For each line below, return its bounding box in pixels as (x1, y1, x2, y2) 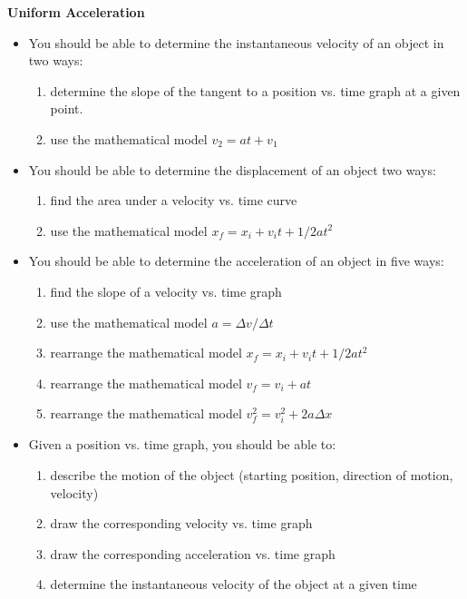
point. (50, 99, 83, 118)
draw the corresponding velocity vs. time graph (50, 514, 313, 533)
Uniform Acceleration (7, 3, 145, 21)
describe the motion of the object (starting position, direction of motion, (50, 466, 453, 485)
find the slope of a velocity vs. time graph (50, 281, 282, 300)
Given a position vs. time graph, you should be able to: (28, 435, 336, 454)
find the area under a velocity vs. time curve (50, 191, 297, 210)
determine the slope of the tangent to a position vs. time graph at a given (50, 81, 461, 100)
